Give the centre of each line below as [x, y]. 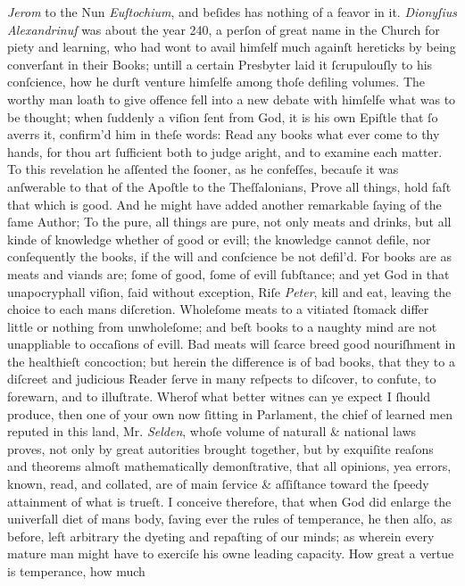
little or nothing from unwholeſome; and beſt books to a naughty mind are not [222, 326]
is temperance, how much [76, 571]
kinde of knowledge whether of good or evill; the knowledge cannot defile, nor [219, 239]
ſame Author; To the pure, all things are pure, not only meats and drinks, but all [229, 222]
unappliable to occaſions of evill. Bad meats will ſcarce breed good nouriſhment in [232, 344]
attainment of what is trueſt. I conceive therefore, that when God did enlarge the [229, 501]
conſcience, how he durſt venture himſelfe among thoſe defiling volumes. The [216, 82]
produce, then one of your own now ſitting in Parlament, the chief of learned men [230, 413]
